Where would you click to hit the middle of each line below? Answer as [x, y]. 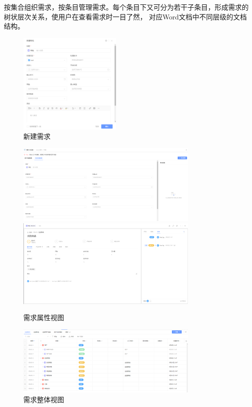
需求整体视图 [44, 399]
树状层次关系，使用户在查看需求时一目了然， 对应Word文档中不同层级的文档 [126, 16]
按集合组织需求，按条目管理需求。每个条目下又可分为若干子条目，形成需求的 [126, 7]
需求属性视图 [44, 317]
